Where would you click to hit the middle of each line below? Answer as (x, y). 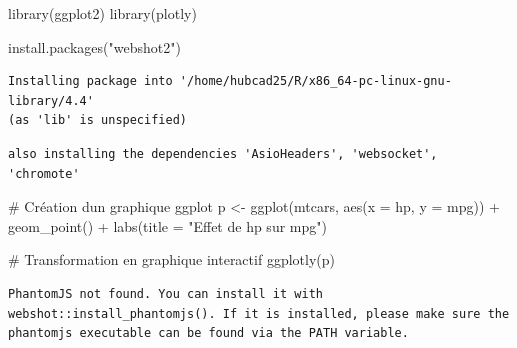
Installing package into (90, 81)
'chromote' (44, 173)
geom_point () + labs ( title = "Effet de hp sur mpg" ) (167, 225)
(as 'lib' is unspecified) (97, 120)
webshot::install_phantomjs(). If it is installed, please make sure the (259, 313)
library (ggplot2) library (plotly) (102, 13)
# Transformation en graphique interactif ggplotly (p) (171, 259)
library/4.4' (51, 100)
